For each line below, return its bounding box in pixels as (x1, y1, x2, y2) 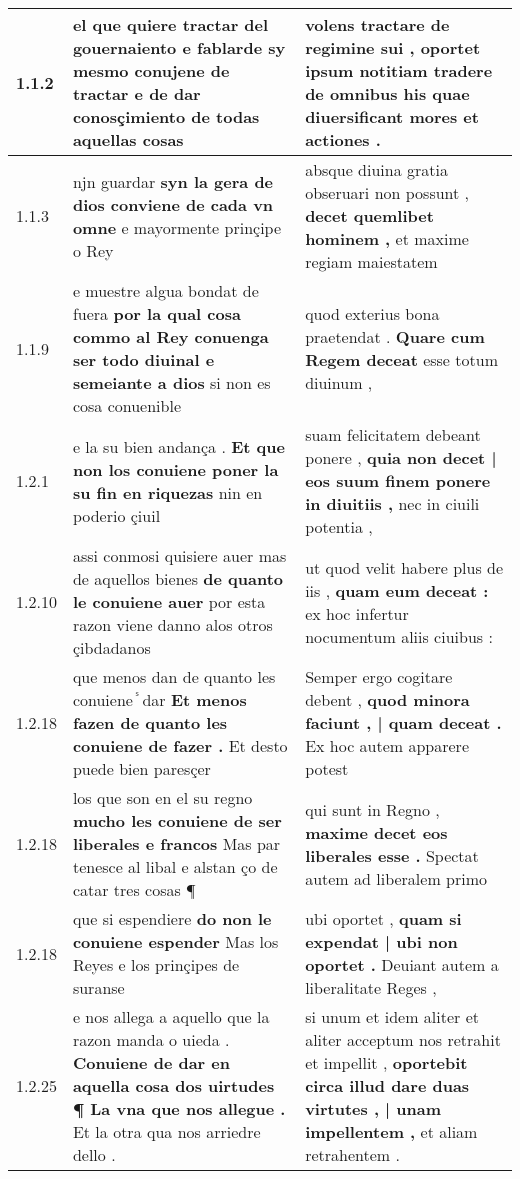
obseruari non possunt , (305, 181, 470, 204)
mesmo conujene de (72, 59, 230, 82)
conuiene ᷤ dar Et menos (72, 688, 247, 711)
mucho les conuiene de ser (72, 809, 282, 832)
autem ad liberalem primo (305, 866, 487, 890)
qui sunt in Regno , (305, 797, 440, 821)
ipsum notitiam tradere (305, 59, 493, 82)
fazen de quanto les (72, 711, 228, 734)
